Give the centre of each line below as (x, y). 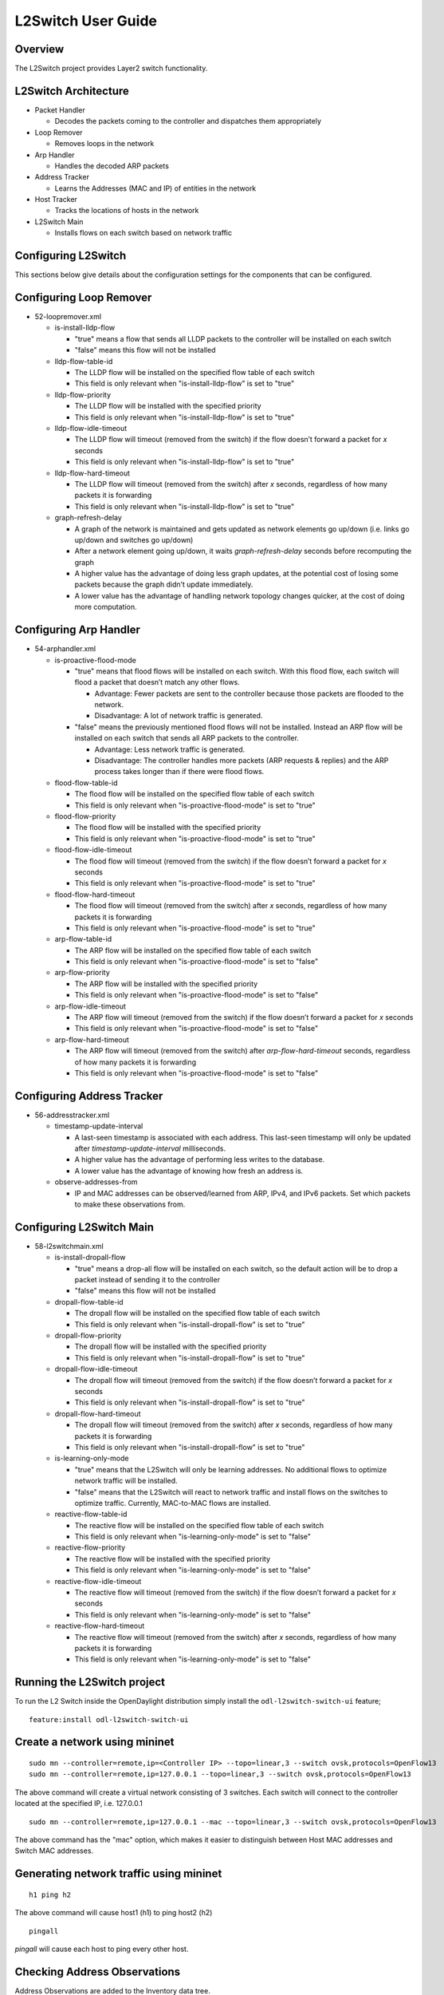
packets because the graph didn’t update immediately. (164, 585)
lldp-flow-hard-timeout (92, 473)
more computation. (106, 607)
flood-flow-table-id (86, 783)
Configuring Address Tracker (89, 1096)
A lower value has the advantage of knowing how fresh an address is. (189, 1171)
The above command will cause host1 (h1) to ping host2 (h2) (114, 1913)
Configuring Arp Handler (78, 630)
